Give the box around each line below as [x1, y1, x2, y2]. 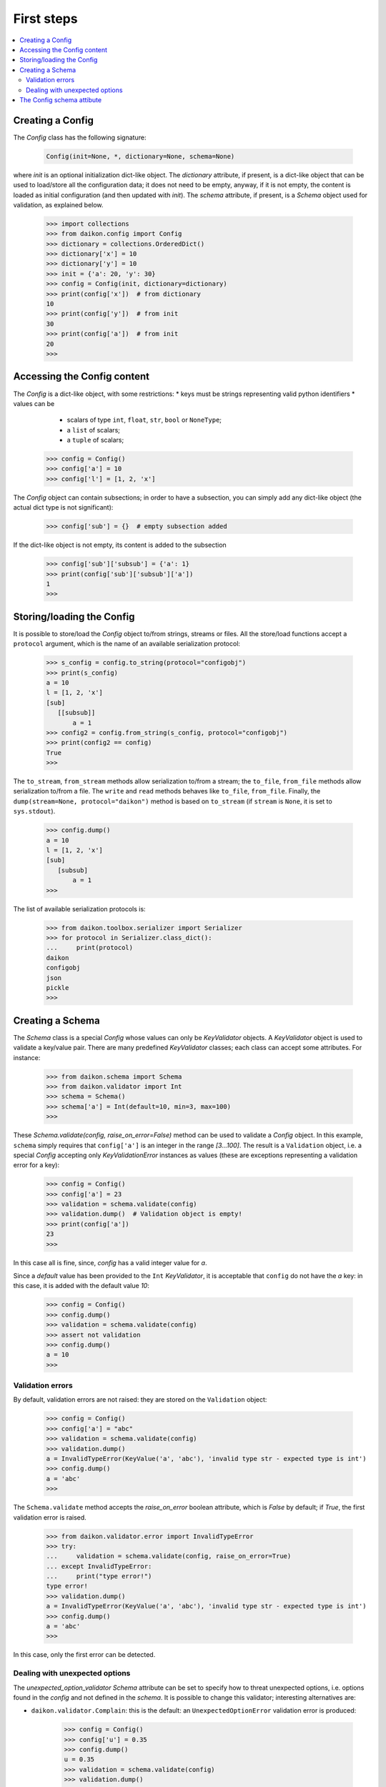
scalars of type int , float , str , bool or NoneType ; [66, 415, 222, 425]
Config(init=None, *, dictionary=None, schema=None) [46, 152, 235, 160]
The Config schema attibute [19, 95, 102, 104]
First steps [13, 11, 78, 26]
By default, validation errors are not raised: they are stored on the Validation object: [13, 1395, 267, 1404]
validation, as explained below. [13, 200, 104, 209]
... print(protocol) [46, 944, 134, 952]
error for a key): [13, 1161, 60, 1169]
